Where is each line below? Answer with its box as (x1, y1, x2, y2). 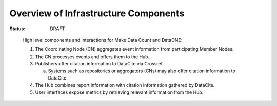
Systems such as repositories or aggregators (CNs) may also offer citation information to (48, 68, 235, 74)
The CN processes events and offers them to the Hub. (35, 54, 150, 60)
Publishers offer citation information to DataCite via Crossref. (35, 61, 164, 67)
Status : (9, 25, 26, 32)
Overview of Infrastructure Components (9, 8, 185, 19)
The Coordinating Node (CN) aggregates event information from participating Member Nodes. (35, 46, 234, 52)
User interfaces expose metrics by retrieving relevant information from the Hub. (35, 89, 204, 95)
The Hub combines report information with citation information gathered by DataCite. (35, 82, 215, 88)
